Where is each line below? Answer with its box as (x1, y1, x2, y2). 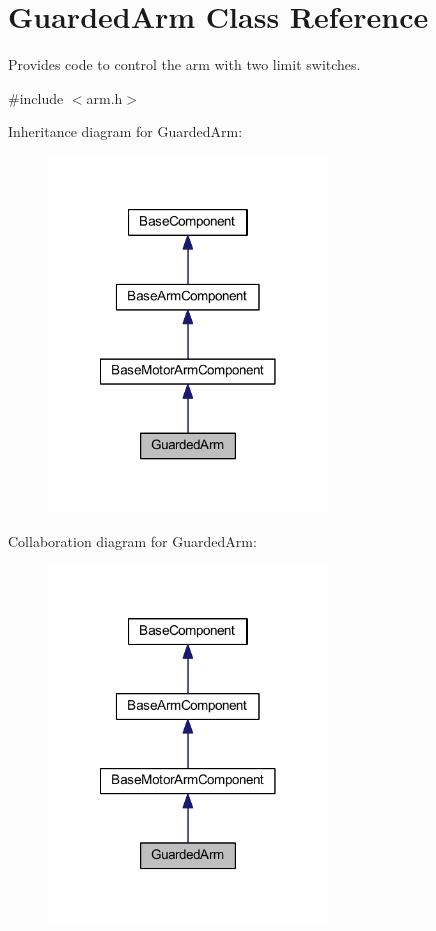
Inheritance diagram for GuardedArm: (8, 121, 243, 142)
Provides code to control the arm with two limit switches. (8, 54, 361, 75)
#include (8, 87, 64, 108)
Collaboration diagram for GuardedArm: (8, 530, 257, 551)
